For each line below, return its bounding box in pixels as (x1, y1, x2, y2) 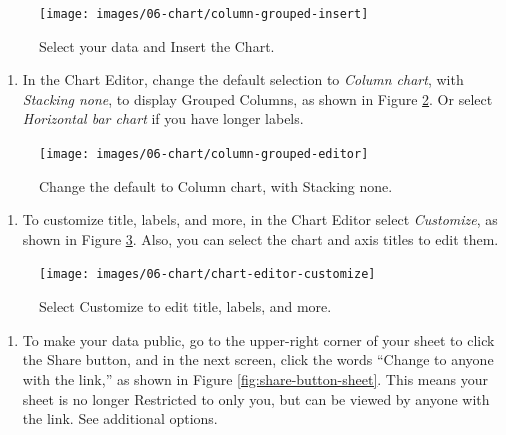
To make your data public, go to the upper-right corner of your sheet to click (22, 329, 495, 350)
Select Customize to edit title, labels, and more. (39, 296, 332, 317)
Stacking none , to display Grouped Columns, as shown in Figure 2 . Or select (22, 88, 493, 109)
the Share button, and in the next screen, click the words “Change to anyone (22, 349, 494, 370)
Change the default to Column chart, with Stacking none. (39, 175, 393, 196)
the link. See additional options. (22, 408, 218, 429)
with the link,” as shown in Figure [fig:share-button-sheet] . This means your (22, 368, 488, 389)
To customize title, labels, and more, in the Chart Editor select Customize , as (22, 209, 498, 230)
